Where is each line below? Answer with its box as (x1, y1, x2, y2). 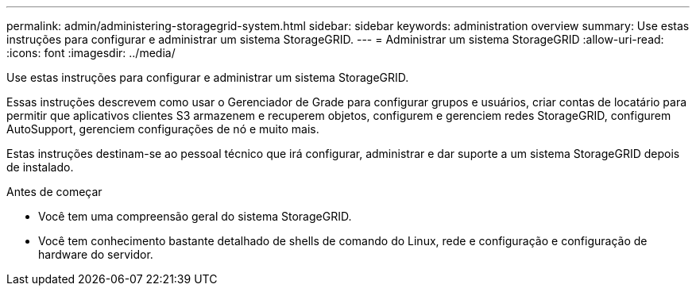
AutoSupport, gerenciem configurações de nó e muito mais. (6, 122, 319, 136)
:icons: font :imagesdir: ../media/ (6, 46, 176, 60)
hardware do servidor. (38, 248, 153, 261)
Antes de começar (6, 185, 102, 198)
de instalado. (6, 160, 74, 174)
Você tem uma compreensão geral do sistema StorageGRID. (38, 209, 352, 223)
